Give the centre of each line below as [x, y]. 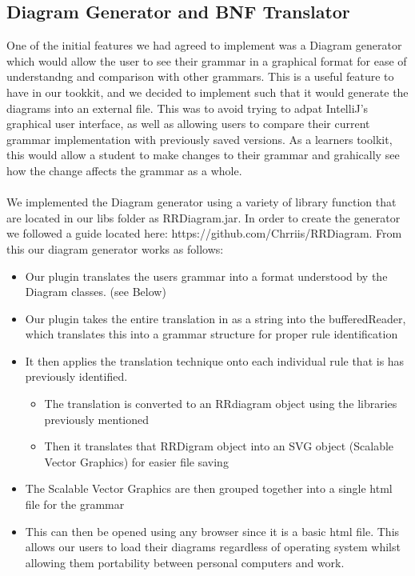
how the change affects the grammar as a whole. [124, 170]
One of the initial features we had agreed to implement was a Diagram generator [204, 45]
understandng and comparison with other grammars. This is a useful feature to [200, 76]
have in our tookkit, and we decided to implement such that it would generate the [207, 92]
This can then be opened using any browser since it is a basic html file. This [212, 531]
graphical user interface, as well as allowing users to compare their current [188, 124]
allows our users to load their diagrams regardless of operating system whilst [213, 547]
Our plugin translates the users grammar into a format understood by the [206, 276]
